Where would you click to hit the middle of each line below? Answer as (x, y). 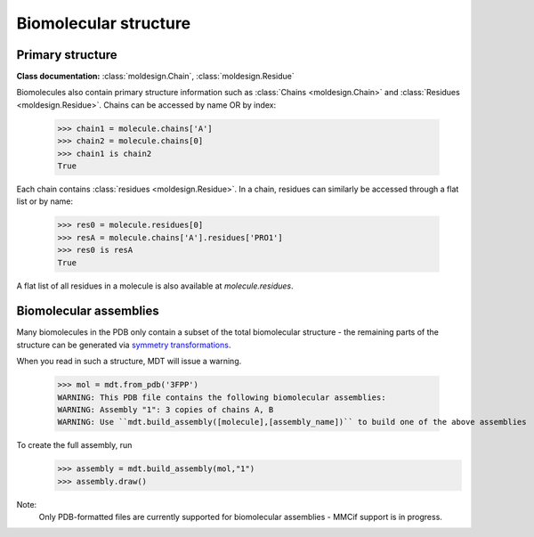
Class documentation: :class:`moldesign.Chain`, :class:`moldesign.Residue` (155, 77)
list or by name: (44, 201)
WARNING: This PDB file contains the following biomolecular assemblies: (222, 397)
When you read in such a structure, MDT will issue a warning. (129, 362)
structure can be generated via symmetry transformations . (124, 345)
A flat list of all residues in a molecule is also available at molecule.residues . (155, 286)
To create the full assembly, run (74, 445)
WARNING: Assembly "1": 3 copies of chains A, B (166, 409)
